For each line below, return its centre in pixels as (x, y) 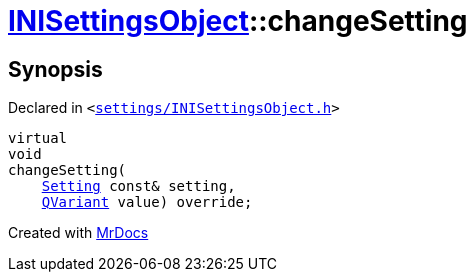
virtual (38, 138)
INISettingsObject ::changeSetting (238, 21)
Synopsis (55, 69)
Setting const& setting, (138, 186)
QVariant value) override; (147, 202)
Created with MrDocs (78, 233)
